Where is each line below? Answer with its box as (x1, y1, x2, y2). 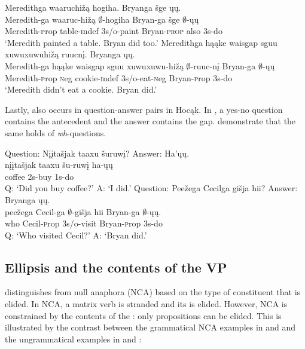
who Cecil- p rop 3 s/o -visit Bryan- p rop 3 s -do (5, 217, 163, 229)
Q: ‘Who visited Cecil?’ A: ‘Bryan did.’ (5, 228, 147, 241)
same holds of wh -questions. (5, 126, 106, 139)
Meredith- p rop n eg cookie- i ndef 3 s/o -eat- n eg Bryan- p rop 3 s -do (5, 71, 233, 84)
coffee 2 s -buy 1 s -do (5, 170, 74, 182)
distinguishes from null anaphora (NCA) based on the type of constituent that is (5, 286, 301, 298)
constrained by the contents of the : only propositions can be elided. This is (5, 309, 282, 322)
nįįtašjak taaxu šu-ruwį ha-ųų (5, 158, 113, 171)
